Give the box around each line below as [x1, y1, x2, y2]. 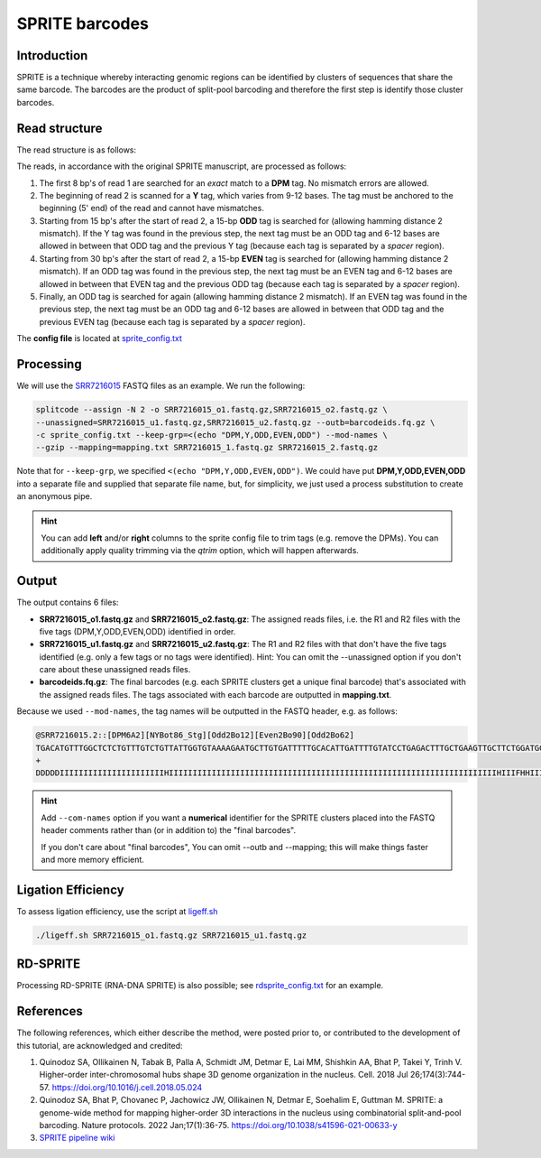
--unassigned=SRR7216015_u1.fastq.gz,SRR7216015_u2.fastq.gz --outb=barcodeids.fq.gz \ [35, 417, 436, 428]
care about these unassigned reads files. [39, 664, 191, 675]
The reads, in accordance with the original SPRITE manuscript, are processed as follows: [16, 161, 347, 171]
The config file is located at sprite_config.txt [16, 333, 182, 344]
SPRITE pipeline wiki [39, 1133, 115, 1144]
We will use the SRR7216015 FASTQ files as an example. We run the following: [16, 380, 306, 392]
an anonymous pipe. [16, 491, 93, 502]
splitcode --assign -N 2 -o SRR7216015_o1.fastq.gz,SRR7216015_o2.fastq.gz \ [35, 404, 388, 415]
